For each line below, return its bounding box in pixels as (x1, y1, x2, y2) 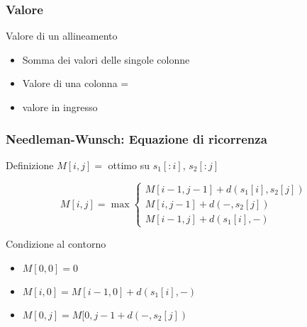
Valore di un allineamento (6, 28, 118, 43)
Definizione (6, 157, 54, 172)
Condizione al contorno (6, 236, 106, 251)
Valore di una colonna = (22, 76, 129, 91)
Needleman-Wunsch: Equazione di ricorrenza (6, 130, 267, 147)
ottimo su (108, 157, 150, 172)
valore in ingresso (22, 100, 98, 114)
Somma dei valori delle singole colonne (22, 52, 190, 67)
